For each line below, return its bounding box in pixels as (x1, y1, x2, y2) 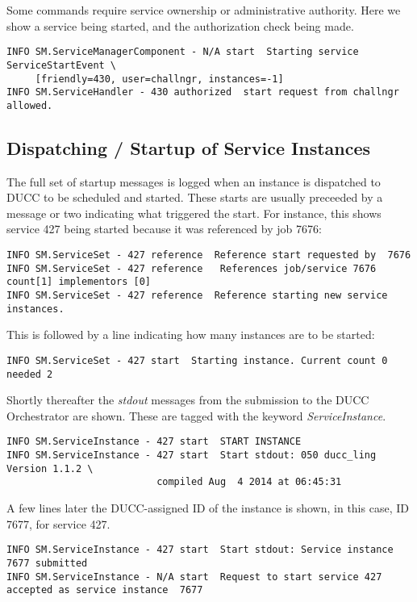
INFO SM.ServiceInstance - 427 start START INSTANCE (6, 436, 302, 448)
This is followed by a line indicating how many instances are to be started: (6, 326, 375, 343)
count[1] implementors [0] (6, 276, 151, 288)
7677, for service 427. (6, 515, 111, 532)
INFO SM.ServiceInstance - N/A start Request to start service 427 (6, 571, 382, 583)
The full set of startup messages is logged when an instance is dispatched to (6, 173, 381, 190)
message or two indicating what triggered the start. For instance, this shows (6, 204, 382, 221)
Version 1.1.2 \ (6, 462, 94, 474)
